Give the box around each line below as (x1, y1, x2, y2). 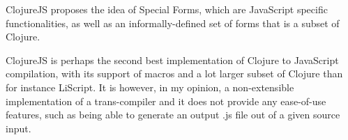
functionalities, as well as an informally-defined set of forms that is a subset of (6, 15, 340, 30)
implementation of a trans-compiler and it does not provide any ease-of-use (6, 93, 326, 108)
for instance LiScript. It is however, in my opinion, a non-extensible (6, 79, 294, 94)
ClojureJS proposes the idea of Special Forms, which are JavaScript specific (6, 2, 328, 16)
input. (6, 120, 31, 135)
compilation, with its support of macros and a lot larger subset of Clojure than (6, 66, 343, 81)
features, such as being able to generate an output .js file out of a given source (6, 107, 340, 122)
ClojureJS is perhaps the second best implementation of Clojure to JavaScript (6, 52, 339, 67)
